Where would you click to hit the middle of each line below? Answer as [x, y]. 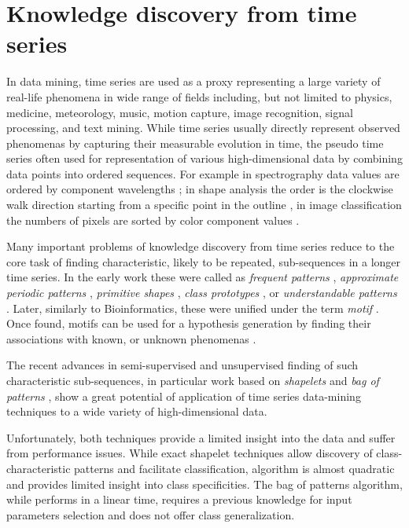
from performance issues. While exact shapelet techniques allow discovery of [190, 453]
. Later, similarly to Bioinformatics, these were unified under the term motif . [193, 308]
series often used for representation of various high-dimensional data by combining [204, 158]
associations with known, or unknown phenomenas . [131, 338]
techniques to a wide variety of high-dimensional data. [137, 411]
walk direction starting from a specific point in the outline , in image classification [204, 205]
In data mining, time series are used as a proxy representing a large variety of [193, 81]
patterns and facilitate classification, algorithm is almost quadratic [234, 468]
